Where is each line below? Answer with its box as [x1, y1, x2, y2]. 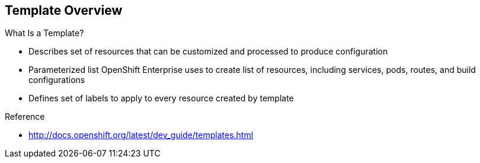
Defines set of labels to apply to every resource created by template [28, 93, 294, 104]
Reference [5, 111, 45, 122]
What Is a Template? [5, 28, 84, 39]
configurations [28, 75, 85, 85]
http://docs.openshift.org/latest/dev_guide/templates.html [28, 130, 254, 140]
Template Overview [5, 3, 123, 18]
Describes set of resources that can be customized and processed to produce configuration [28, 46, 388, 57]
